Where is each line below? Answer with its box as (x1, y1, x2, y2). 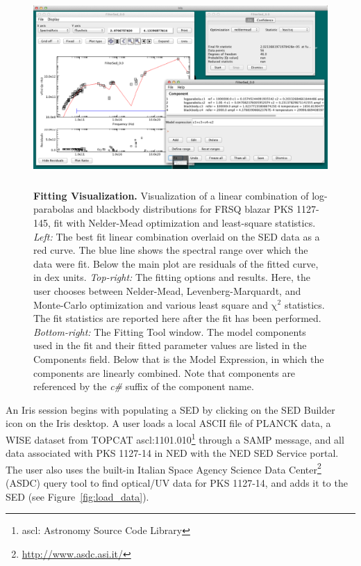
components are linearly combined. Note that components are (33, 365, 296, 380)
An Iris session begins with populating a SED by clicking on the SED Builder (6, 402, 335, 417)
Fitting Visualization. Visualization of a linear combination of (33, 188, 309, 202)
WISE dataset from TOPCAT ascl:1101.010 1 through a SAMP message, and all (6, 430, 344, 446)
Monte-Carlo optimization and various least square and (33, 297, 268, 312)
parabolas (33, 202, 74, 216)
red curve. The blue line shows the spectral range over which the (33, 243, 308, 257)
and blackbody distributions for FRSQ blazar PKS (77, 202, 294, 216)
